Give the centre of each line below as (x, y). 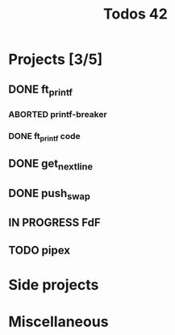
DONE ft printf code (44, 136)
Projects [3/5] (56, 59)
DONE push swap (50, 195)
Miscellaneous (58, 322)
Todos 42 (135, 14)
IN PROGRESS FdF (54, 223)
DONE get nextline (51, 165)
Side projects (54, 285)
